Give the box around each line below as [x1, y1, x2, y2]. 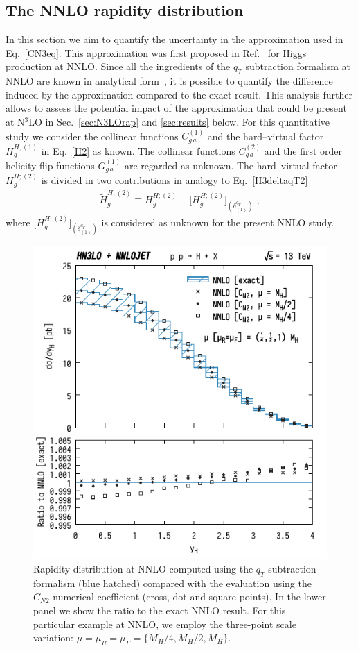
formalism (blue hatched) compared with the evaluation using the [33, 575, 312, 590]
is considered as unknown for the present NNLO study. [101, 215, 334, 230]
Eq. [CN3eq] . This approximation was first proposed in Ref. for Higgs [6, 45, 307, 60]
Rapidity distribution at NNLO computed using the [33, 561, 253, 576]
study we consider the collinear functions [6, 128, 179, 143]
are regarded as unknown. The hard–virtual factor [124, 158, 337, 172]
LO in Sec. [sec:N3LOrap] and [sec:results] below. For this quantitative [28, 114, 330, 128]
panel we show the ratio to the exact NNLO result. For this [33, 603, 286, 618]
